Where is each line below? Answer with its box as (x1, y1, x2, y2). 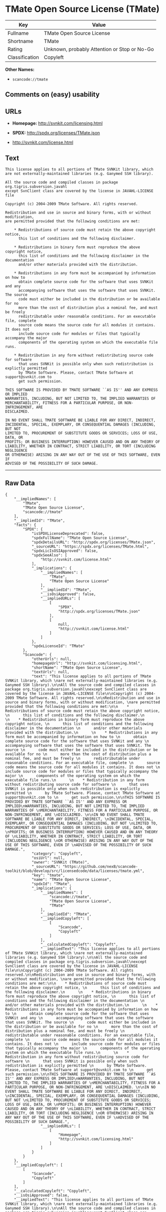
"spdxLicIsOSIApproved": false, (31, 548, 98, 553)
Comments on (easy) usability (5, 90, 100, 99)
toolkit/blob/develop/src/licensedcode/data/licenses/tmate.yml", (5, 868, 145, 873)
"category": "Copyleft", (31, 851, 83, 856)
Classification (7, 53, 40, 60)
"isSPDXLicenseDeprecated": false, (31, 531, 105, 536)
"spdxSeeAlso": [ (31, 553, 68, 558)
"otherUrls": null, (31, 656, 72, 661)
